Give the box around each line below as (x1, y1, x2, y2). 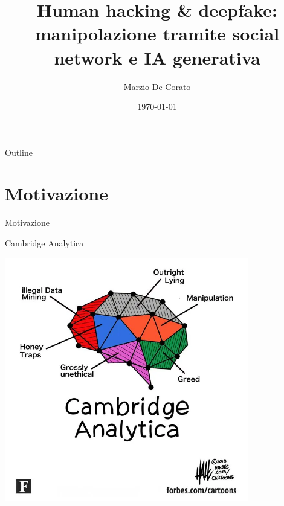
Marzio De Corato (123, 80, 191, 92)
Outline (5, 146, 33, 158)
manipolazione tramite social (34, 21, 280, 46)
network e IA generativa (54, 45, 260, 69)
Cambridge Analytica (5, 237, 84, 249)
